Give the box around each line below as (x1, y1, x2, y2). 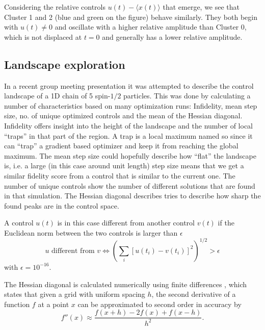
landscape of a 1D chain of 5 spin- (4, 90, 111, 101)
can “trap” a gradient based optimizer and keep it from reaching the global (4, 140, 238, 151)
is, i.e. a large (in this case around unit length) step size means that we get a (4, 160, 244, 171)
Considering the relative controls (4, 2, 105, 12)
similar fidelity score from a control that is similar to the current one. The (4, 170, 235, 181)
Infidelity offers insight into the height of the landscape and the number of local (4, 120, 253, 131)
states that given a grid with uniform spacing (4, 289, 145, 299)
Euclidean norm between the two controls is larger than (4, 227, 178, 238)
